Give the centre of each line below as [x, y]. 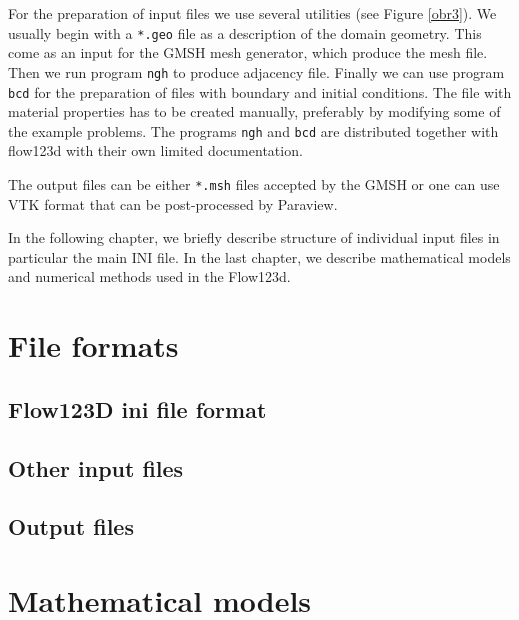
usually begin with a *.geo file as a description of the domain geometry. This [245, 32]
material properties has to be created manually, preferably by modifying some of [254, 111]
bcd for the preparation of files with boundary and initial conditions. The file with [260, 91]
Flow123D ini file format [137, 408]
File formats [93, 345]
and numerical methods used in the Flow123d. [149, 276]
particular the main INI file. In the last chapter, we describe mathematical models [259, 256]
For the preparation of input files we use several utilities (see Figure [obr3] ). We [252, 13]
